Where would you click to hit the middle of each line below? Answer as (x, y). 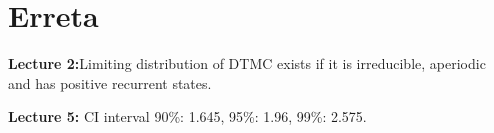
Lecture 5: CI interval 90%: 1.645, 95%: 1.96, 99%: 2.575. (187, 116)
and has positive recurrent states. (110, 82)
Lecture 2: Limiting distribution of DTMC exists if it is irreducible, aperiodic (247, 63)
